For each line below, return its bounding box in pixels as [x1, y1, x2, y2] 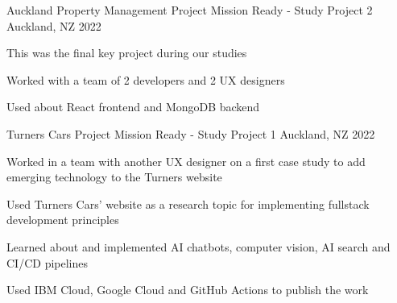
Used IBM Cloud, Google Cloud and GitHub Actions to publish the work [6, 281, 369, 298]
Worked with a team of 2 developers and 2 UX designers [6, 71, 285, 88]
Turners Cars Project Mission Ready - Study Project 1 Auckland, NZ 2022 [6, 125, 375, 142]
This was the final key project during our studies [6, 44, 247, 61]
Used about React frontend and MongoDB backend [6, 98, 260, 115]
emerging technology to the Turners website [6, 168, 222, 185]
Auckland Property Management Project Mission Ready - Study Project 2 [6, 2, 373, 18]
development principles [6, 211, 119, 228]
